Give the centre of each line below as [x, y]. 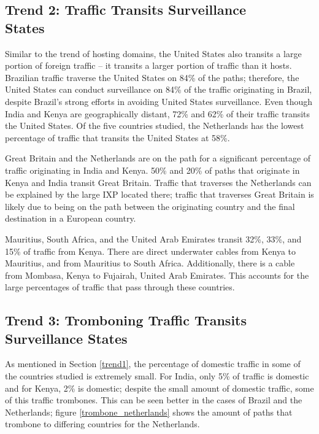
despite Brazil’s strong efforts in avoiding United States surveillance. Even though [159, 101]
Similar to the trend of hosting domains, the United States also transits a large [153, 53]
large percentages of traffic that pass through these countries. [120, 287]
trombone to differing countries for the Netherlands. [102, 424]
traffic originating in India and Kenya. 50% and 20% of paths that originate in [152, 170]
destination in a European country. [71, 218]
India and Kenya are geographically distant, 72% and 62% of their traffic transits [158, 113]
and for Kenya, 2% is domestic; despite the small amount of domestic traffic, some [159, 388]
